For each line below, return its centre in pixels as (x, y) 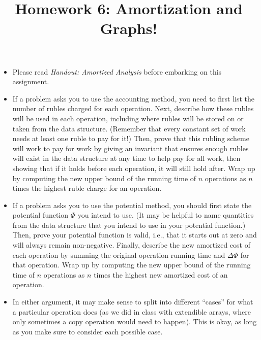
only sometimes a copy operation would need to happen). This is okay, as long (135, 321)
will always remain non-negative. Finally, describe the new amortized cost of (131, 245)
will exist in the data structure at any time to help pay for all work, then (126, 158)
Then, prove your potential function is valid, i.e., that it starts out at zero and (135, 235)
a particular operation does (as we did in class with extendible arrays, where (132, 311)
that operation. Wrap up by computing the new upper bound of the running (132, 265)
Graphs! (129, 28)
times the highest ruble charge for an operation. (87, 188)
